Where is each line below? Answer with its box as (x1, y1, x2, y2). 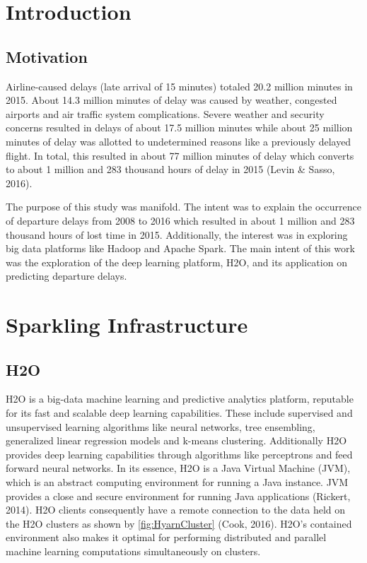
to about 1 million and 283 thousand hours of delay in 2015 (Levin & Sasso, (6, 162, 335, 177)
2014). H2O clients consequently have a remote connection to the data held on (6, 502, 346, 517)
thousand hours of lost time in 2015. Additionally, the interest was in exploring (6, 227, 348, 242)
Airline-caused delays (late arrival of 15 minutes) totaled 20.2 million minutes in (6, 78, 353, 93)
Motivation (6, 45, 88, 67)
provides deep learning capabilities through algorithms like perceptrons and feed (6, 446, 353, 461)
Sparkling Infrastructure (6, 310, 248, 339)
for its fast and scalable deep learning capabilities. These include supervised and (6, 405, 353, 420)
